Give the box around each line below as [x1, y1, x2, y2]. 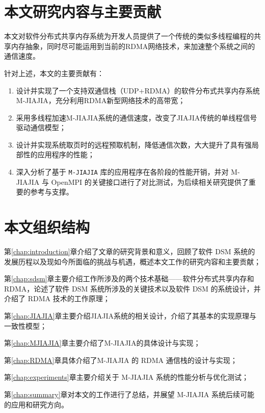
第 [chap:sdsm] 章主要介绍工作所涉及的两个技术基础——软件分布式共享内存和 [4, 273, 254, 284]
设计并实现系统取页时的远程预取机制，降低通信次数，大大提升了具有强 [16, 139, 252, 150]
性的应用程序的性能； [23, 149, 95, 160]
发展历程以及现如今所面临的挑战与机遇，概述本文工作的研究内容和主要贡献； [4, 256, 261, 266]
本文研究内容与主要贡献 [4, 1, 162, 22]
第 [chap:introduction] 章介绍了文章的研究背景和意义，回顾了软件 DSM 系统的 [4, 246, 255, 257]
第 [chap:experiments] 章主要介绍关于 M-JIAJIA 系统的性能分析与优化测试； [4, 372, 249, 382]
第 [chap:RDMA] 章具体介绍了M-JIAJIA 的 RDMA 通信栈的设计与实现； [4, 354, 237, 365]
